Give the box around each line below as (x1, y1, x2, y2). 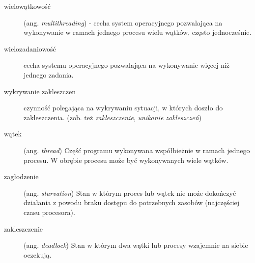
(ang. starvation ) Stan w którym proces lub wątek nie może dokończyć (24, 187, 236, 198)
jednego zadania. (24, 69, 74, 79)
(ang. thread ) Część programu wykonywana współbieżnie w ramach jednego (24, 145, 250, 155)
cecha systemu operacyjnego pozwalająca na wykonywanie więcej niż (24, 60, 229, 70)
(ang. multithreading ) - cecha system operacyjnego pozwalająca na (24, 17, 223, 27)
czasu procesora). (24, 207, 75, 217)
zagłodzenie (4, 171, 39, 182)
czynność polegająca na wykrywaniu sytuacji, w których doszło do (24, 103, 223, 113)
